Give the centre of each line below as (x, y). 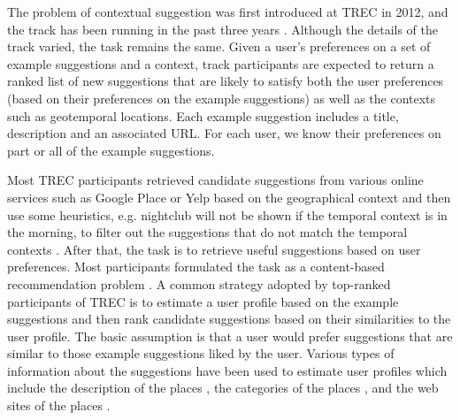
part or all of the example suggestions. (111, 150)
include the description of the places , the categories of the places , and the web (223, 388)
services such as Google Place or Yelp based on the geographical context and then (229, 197)
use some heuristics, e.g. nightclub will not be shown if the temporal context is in (227, 214)
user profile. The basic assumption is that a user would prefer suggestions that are (230, 336)
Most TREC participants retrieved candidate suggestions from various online (215, 180)
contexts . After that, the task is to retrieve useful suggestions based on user (214, 249)
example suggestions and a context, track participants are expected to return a (221, 63)
